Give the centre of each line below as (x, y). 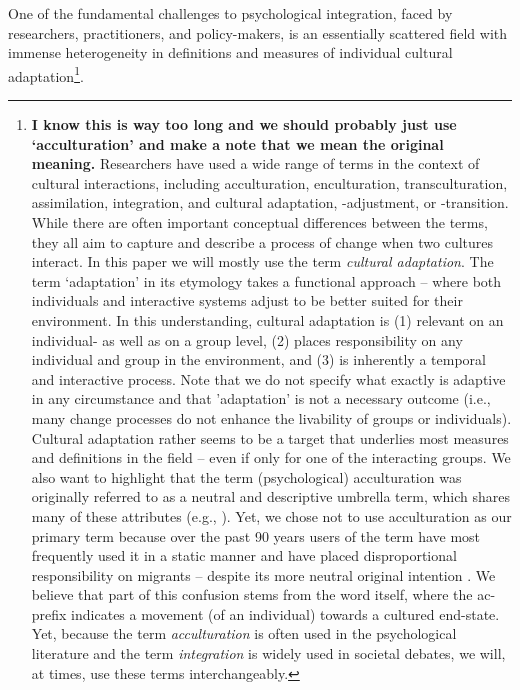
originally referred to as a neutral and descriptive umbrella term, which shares (271, 496)
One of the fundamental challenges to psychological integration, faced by (230, 13)
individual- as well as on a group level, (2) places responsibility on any (247, 339)
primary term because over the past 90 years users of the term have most (256, 535)
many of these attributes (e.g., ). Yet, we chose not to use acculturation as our (271, 515)
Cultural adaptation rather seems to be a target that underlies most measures (270, 437)
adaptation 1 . (46, 74)
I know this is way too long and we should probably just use (244, 124)
